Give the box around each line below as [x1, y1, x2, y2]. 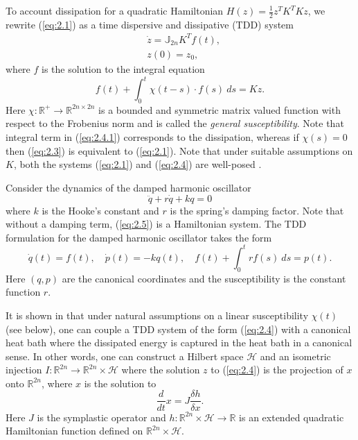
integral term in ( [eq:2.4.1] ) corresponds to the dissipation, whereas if [6, 130, 299, 144]
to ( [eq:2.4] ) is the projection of [211, 362, 343, 377]
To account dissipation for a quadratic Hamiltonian [6, 3, 224, 17]
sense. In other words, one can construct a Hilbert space [6, 348, 244, 363]
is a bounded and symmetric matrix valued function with [98, 102, 341, 117]
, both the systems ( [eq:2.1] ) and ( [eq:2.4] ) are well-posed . [13, 157, 262, 171]
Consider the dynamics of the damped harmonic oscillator [6, 180, 251, 194]
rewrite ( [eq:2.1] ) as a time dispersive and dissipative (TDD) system [6, 17, 294, 31]
